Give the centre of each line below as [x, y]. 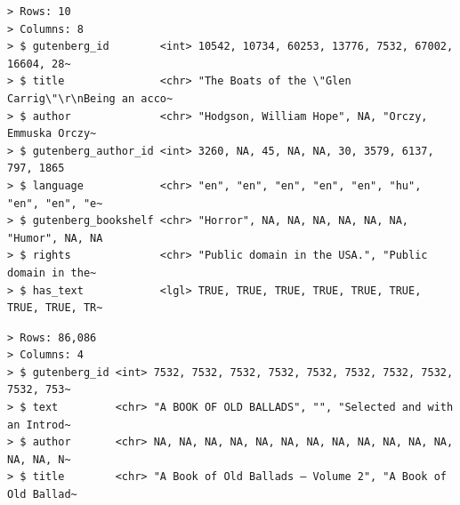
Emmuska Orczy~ [52, 134]
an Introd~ [39, 425]
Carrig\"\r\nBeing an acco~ [90, 98]
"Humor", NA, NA [55, 238]
